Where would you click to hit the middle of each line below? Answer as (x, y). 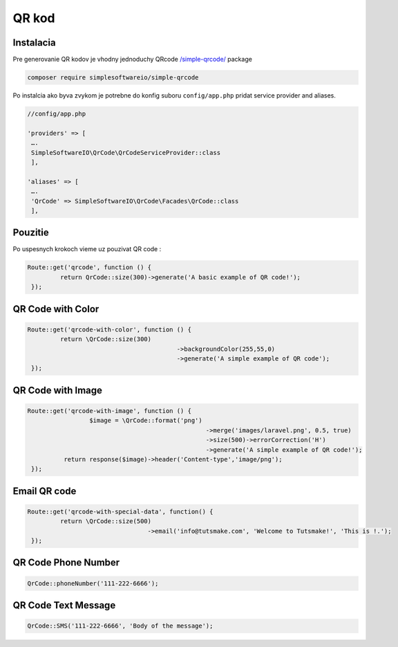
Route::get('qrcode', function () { (89, 267)
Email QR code (45, 491)
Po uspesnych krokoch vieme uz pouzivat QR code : (87, 249)
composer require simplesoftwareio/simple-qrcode (113, 78)
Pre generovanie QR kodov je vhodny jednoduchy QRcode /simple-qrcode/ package (132, 60)
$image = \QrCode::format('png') (146, 421)
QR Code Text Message (64, 605)
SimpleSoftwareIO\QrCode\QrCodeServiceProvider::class (126, 153)
